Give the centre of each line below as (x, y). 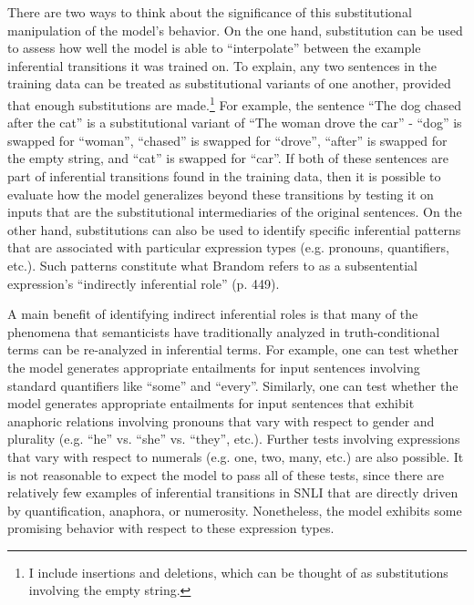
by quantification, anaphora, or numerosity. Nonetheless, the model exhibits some (235, 510)
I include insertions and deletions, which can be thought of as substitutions (238, 572)
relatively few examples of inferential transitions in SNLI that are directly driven (233, 492)
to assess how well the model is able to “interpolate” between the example (214, 48)
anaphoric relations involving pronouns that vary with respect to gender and (221, 420)
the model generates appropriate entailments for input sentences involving (214, 367)
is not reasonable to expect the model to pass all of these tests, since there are (226, 474)
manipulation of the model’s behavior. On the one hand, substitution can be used (235, 30)
